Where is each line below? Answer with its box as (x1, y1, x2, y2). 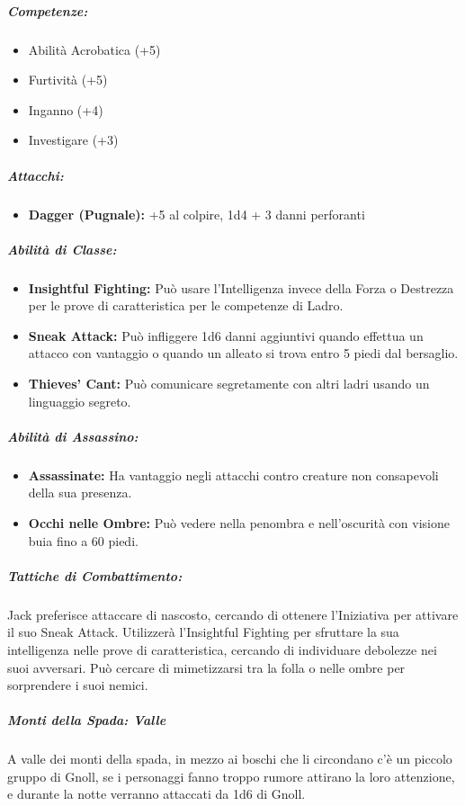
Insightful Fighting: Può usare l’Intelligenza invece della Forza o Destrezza (28, 278, 454, 297)
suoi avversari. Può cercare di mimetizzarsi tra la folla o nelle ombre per (7, 658, 406, 676)
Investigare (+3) (28, 130, 119, 149)
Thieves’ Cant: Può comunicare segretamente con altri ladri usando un (28, 374, 430, 393)
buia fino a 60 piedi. (28, 531, 139, 550)
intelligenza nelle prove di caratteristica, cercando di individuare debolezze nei (7, 640, 437, 658)
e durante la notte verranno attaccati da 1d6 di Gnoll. (7, 784, 306, 803)
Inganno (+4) (28, 100, 103, 119)
